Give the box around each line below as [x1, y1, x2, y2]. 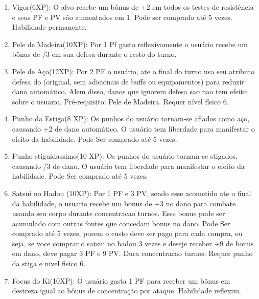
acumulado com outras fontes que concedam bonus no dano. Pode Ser [12, 218, 230, 228]
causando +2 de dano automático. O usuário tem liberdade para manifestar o [12, 123, 255, 134]
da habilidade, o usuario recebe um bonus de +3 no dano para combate [12, 198, 236, 208]
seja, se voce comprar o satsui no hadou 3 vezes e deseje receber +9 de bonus [12, 238, 254, 248]
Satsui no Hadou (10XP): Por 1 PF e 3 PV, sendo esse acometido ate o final [12, 187, 251, 198]
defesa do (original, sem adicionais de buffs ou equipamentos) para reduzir [12, 76, 244, 87]
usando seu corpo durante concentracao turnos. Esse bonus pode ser [12, 208, 225, 219]
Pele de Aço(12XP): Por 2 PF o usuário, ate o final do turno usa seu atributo [12, 66, 255, 76]
